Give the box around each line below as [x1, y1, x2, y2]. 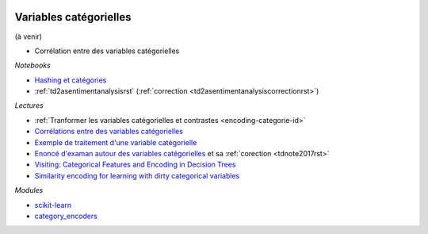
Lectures [14, 101, 44, 110]
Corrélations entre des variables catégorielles [34, 127, 184, 136]
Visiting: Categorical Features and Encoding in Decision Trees [34, 159, 236, 170]
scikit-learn [34, 200, 71, 209]
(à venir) [14, 32, 43, 41]
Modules [14, 186, 44, 195]
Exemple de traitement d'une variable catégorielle [34, 137, 197, 147]
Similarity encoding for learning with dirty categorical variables [34, 171, 240, 180]
